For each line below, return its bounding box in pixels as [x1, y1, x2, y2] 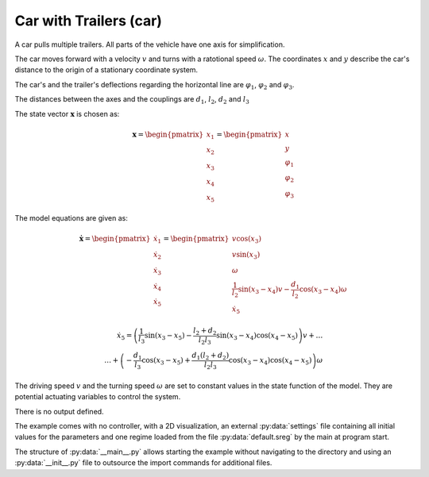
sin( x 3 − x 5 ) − [144, 331, 192, 342]
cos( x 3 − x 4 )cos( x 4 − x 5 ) [228, 356, 312, 367]
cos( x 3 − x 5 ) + [141, 356, 191, 367]
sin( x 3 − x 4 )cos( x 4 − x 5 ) [215, 331, 298, 342]
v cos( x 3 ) [231, 234, 262, 245]
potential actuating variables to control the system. [14, 392, 181, 402]
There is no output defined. [14, 406, 104, 416]
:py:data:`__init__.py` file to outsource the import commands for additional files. [14, 458, 272, 467]
